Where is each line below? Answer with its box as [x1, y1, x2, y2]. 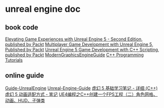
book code [5, 23, 38, 32]
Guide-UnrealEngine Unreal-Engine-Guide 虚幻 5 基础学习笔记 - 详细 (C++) [5, 85, 158, 91]
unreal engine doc [5, 3, 81, 15]
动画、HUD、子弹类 [5, 97, 45, 103]
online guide [5, 72, 44, 80]
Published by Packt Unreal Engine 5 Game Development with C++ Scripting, [5, 47, 160, 52]
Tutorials [5, 57, 23, 63]
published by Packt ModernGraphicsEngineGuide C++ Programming [5, 52, 144, 58]
